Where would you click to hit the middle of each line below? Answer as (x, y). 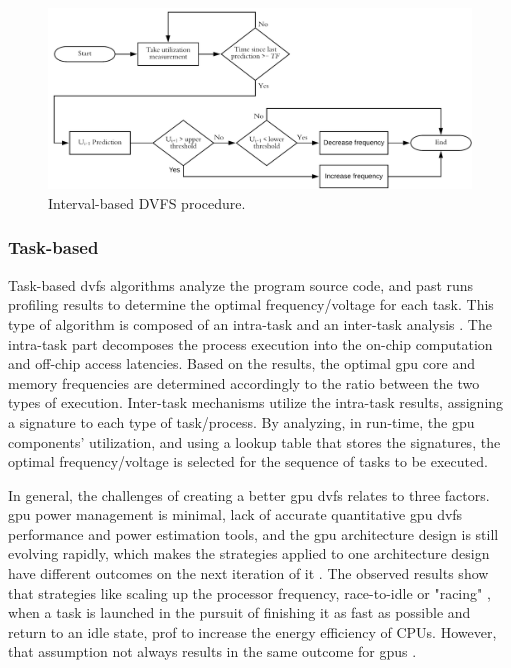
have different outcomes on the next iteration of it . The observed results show (248, 573)
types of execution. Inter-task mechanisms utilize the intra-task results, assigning (256, 402)
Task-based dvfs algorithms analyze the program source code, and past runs (241, 284)
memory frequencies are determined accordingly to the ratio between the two (244, 382)
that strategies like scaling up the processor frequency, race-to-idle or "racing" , (249, 592)
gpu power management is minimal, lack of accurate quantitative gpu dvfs (235, 514)
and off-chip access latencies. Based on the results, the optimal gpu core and (241, 363)
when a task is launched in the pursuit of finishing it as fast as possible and (239, 612)
